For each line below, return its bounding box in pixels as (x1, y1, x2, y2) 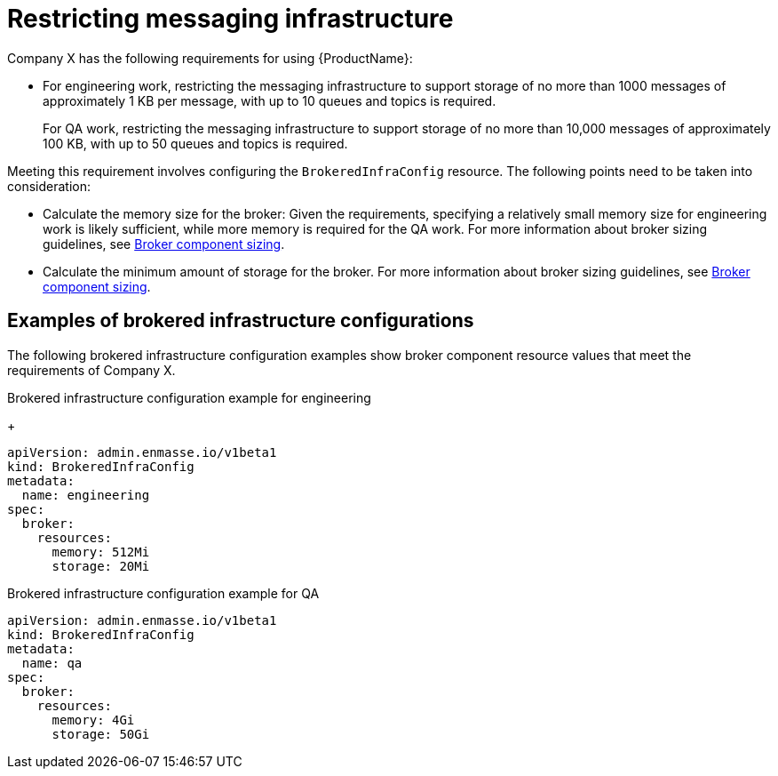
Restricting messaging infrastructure (7, 4, 454, 34)
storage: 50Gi (52, 726, 150, 741)
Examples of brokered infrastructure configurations (7, 309, 474, 332)
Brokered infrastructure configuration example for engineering (7, 389, 371, 405)
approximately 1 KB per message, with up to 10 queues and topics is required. (43, 92, 496, 108)
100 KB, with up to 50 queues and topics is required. (43, 135, 348, 151)
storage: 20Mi (52, 558, 150, 573)
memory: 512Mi (52, 544, 150, 559)
